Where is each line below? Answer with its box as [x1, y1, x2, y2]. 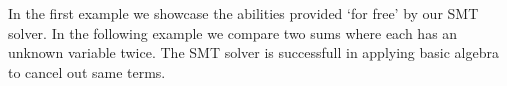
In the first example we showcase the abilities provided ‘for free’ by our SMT [8, 3, 479, 23]
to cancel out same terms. [8, 61, 166, 82]
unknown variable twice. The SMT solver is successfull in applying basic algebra [8, 42, 499, 63]
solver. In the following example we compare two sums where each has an [8, 22, 458, 43]
